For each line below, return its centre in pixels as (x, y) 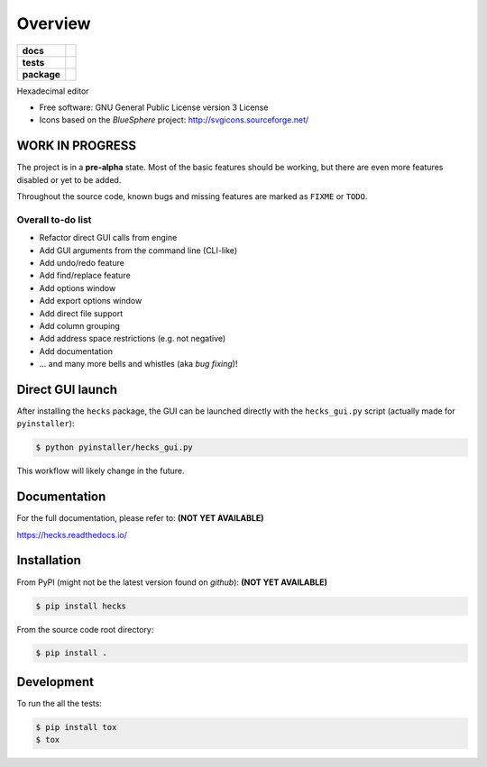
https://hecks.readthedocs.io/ (72, 534)
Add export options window (91, 301)
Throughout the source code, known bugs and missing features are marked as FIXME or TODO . (192, 196)
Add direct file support (81, 313)
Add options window (78, 288)
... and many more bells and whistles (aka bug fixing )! (138, 364)
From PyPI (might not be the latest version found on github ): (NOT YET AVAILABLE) (172, 582)
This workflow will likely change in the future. (101, 471)
